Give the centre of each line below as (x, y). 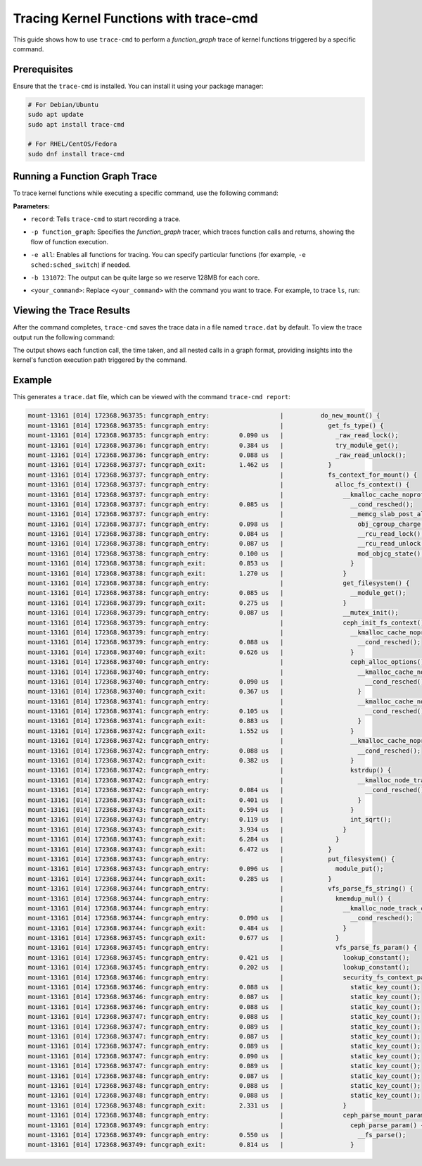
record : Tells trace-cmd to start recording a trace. (105, 219)
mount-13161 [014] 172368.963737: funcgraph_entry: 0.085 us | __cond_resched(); (221, 504)
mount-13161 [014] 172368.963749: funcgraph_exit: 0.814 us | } (191, 1145)
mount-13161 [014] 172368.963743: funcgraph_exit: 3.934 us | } (187, 829)
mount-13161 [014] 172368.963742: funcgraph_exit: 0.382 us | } (191, 761)
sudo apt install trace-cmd (76, 124)
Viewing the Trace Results (72, 311)
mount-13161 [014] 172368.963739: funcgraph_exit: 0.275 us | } (187, 603)
